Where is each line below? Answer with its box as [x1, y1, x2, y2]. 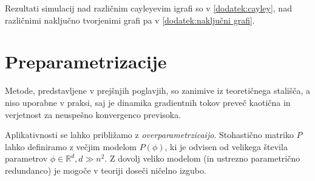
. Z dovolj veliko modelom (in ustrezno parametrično [104, 152, 300, 165]
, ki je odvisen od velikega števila [164, 140, 288, 153]
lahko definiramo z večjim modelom [5, 140, 137, 153]
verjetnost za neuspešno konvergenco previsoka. [5, 108, 181, 120]
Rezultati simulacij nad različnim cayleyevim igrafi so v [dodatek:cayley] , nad [5, 2, 292, 14]
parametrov [5, 152, 48, 165]
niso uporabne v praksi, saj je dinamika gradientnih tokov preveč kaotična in [5, 96, 291, 108]
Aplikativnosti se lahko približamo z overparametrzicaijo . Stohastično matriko [5, 128, 294, 141]
